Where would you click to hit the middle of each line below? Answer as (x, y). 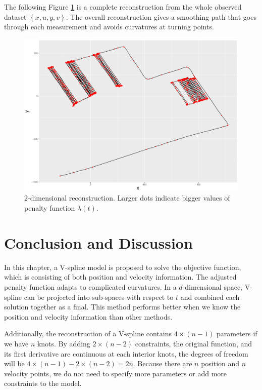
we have (16, 343)
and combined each (210, 297)
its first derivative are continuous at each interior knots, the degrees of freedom (126, 353)
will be (14, 363)
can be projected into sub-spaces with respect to (99, 297)
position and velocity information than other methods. (88, 316)
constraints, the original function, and (194, 343)
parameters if (237, 334)
